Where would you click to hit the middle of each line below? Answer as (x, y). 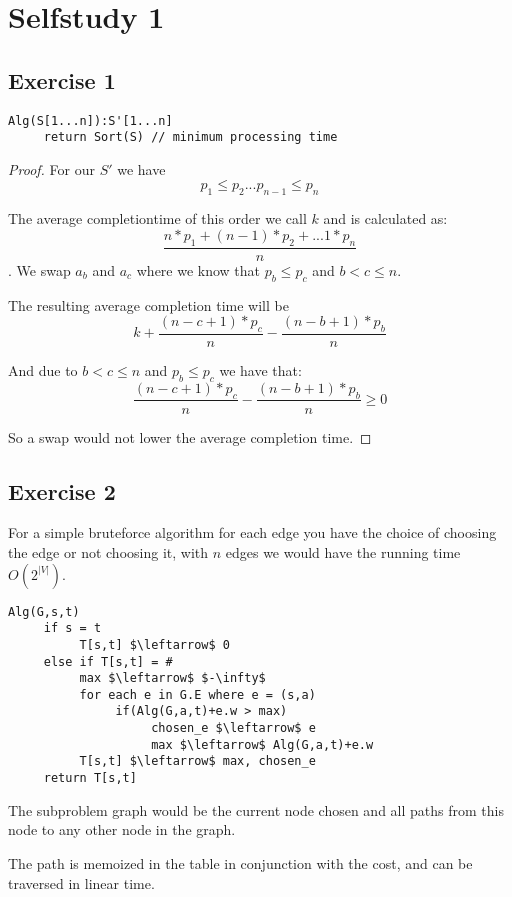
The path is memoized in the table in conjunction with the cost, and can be (240, 862)
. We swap (39, 269)
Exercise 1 (62, 79)
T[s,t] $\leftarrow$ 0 (154, 644)
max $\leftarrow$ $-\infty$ (172, 678)
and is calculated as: (385, 218)
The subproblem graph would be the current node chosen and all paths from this (256, 809)
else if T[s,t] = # (108, 661)
